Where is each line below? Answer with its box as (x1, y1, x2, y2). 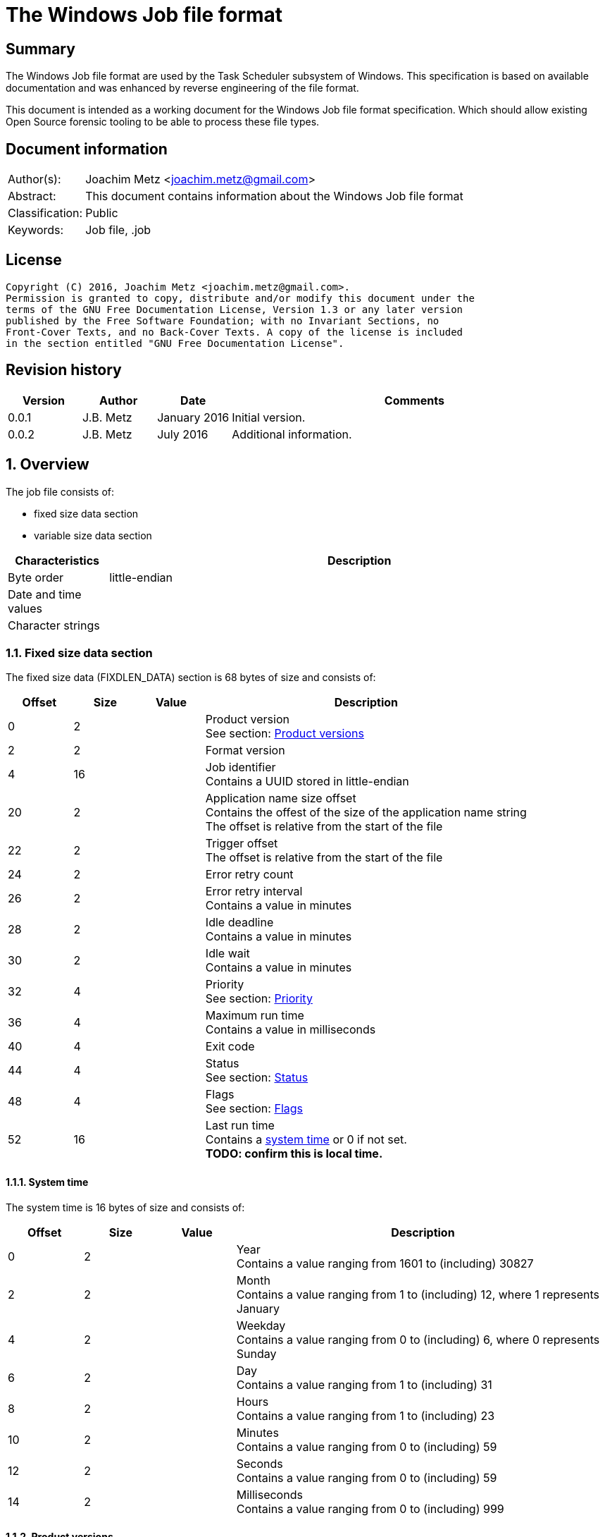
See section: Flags (205, 1101, 303, 1116)
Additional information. (232, 427, 352, 441)
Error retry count (205, 867, 294, 882)
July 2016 (157, 427, 208, 441)
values (8, 601, 43, 616)
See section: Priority (205, 991, 313, 1006)
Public (85, 206, 118, 221)
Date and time (8, 587, 82, 601)
